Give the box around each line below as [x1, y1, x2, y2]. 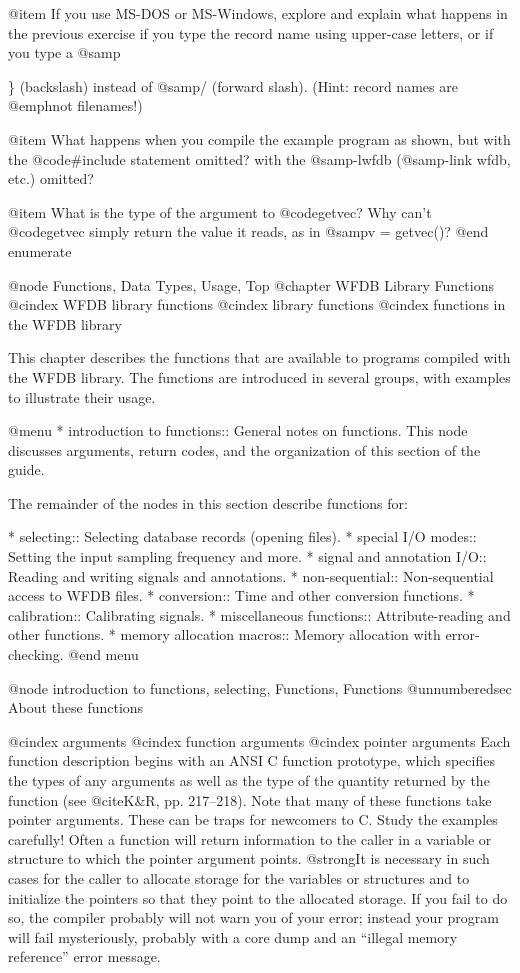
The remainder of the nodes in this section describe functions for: [8, 492, 408, 513]
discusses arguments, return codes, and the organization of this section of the [8, 439, 481, 460]
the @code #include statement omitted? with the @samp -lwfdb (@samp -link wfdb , [8, 148, 511, 169]
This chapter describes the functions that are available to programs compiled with [8, 347, 511, 368]
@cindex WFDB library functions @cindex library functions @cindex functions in [8, 294, 506, 315]
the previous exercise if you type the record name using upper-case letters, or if [8, 22, 494, 43]
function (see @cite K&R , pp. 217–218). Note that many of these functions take [8, 789, 492, 810]
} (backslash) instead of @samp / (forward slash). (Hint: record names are [8, 75, 458, 96]
